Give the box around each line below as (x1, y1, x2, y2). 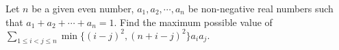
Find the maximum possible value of (120, 14, 273, 29)
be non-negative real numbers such (188, 1, 334, 15)
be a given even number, (32, 1, 134, 15)
